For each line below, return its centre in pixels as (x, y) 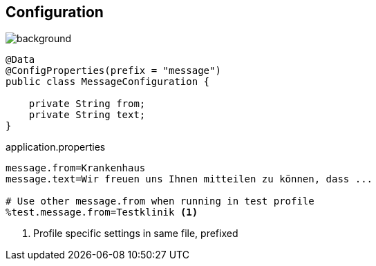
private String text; (87, 115)
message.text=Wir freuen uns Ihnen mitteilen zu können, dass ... (189, 179)
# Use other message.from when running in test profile (160, 201)
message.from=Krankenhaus (76, 168)
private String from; (87, 104)
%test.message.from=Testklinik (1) (102, 212)
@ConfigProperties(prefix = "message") (113, 71)
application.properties (56, 147)
